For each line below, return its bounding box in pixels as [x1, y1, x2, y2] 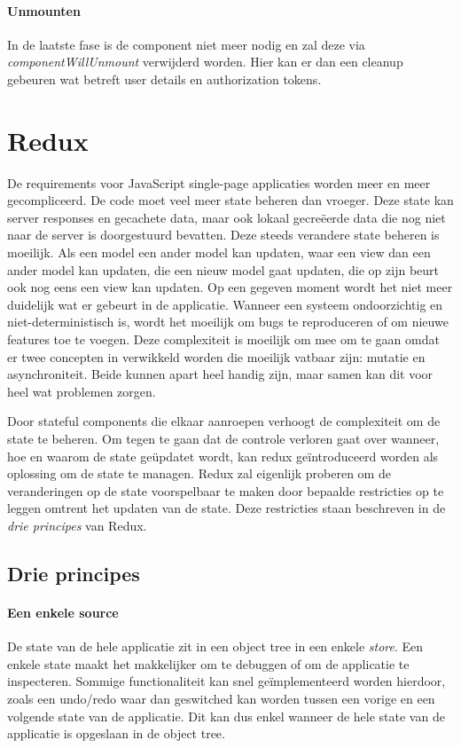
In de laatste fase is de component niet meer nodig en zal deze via [7, 35, 365, 53]
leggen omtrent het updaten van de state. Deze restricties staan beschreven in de [7, 499, 446, 517]
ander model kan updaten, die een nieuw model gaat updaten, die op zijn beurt [7, 260, 440, 279]
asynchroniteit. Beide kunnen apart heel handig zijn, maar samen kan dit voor [7, 365, 434, 383]
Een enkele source [7, 602, 119, 621]
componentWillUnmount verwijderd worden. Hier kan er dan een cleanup [7, 52, 403, 71]
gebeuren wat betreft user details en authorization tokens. [7, 69, 322, 88]
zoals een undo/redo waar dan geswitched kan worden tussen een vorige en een [7, 689, 435, 707]
